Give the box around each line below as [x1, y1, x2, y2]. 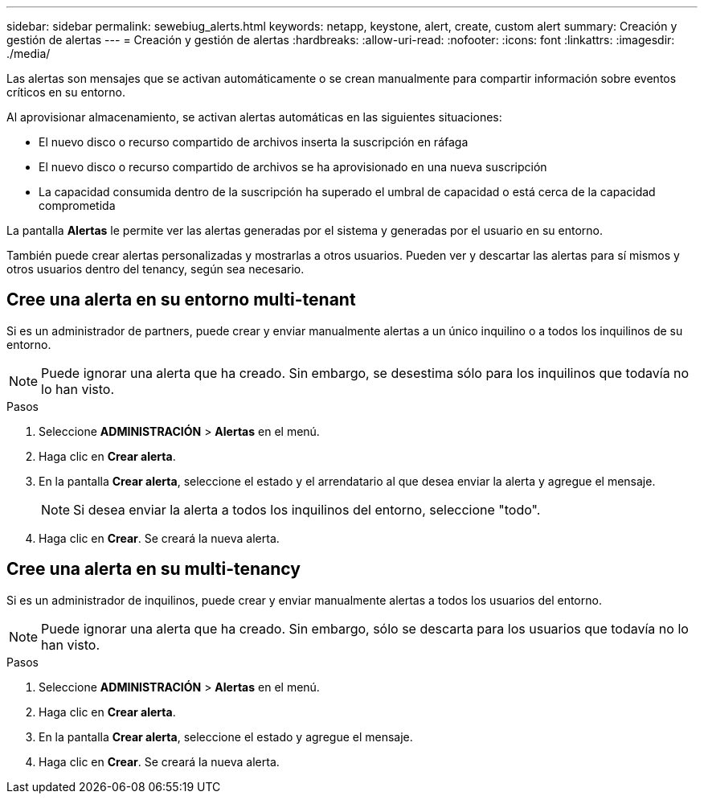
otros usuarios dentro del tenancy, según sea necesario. [6, 262, 305, 276]
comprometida [39, 199, 116, 212]
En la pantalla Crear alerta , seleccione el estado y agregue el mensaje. [39, 729, 413, 744]
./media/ [6, 47, 51, 60]
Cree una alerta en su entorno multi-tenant [6, 289, 356, 310]
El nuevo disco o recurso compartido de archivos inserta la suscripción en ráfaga [39, 135, 469, 149]
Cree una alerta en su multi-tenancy [6, 559, 301, 580]
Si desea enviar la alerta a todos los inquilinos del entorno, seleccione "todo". [73, 501, 541, 518]
